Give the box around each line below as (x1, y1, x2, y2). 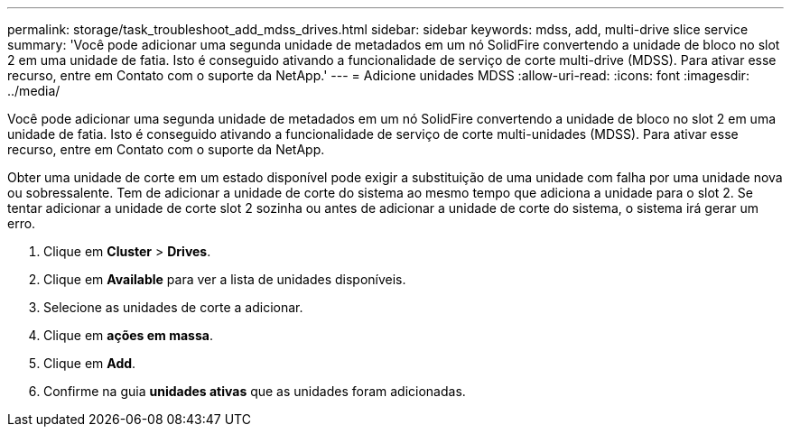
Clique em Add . (43, 356, 136, 371)
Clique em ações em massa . (43, 328, 213, 343)
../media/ (7, 83, 60, 98)
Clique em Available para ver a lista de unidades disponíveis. (43, 272, 406, 287)
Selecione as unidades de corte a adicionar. (43, 300, 303, 315)
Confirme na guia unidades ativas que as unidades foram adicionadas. (43, 383, 466, 399)
